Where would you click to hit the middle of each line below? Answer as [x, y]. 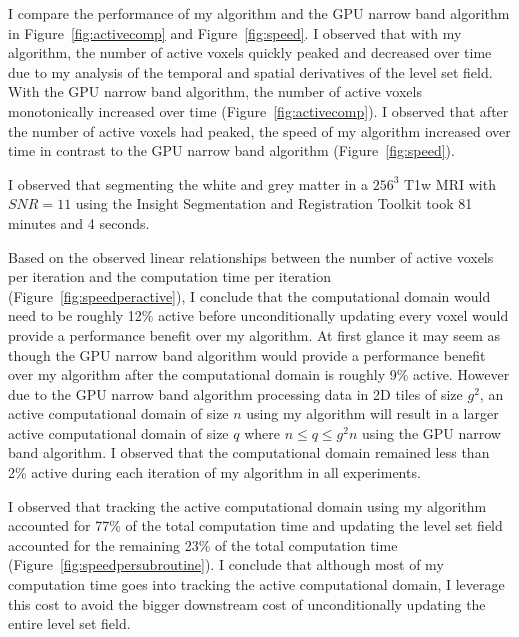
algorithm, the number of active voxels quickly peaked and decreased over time [250, 52]
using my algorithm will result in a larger [372, 413]
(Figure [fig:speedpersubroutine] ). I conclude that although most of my [226, 564]
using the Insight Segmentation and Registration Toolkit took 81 [274, 203]
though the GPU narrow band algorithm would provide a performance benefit [247, 354]
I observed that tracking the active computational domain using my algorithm [247, 505]
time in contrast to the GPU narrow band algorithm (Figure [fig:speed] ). [231, 150]
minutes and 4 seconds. [79, 222]
